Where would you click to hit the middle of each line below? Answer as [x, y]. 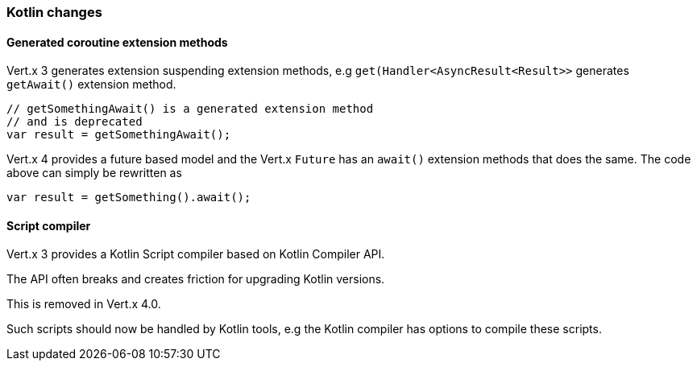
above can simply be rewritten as [94, 173]
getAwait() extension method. [91, 85]
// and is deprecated [75, 122]
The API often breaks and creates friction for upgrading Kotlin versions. [196, 279]
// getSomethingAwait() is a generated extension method [190, 109]
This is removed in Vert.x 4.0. [84, 304]
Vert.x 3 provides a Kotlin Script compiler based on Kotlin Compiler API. [196, 254]
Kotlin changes [54, 12]
